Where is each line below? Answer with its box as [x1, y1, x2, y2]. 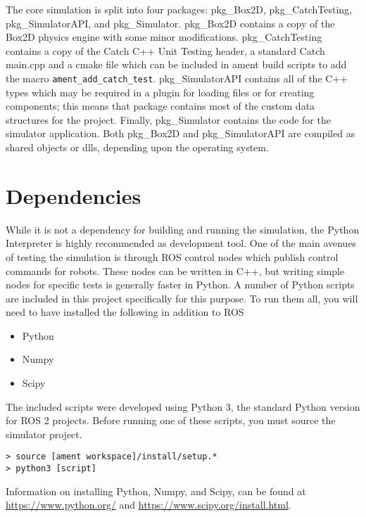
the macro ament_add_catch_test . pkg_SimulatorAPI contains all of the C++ [6, 70, 348, 85]
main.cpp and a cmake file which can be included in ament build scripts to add [6, 57, 347, 72]
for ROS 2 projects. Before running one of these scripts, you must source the [6, 413, 336, 428]
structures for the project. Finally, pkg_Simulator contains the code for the [6, 112, 331, 127]
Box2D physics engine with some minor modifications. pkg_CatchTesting [6, 30, 322, 44]
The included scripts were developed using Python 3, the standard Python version [6, 399, 360, 414]
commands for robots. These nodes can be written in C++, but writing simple [6, 263, 345, 278]
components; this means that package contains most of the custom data [6, 98, 315, 113]
